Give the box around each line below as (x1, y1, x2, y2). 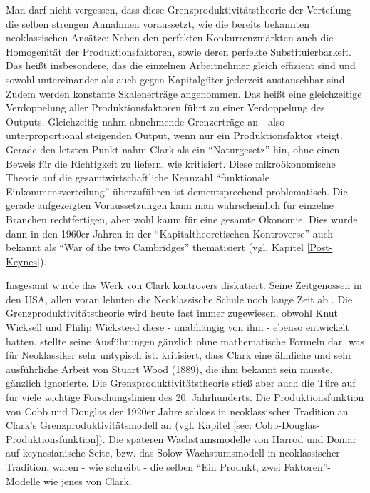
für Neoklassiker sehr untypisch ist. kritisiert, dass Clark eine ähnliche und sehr (6, 347, 352, 362)
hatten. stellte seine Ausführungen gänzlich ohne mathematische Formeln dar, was (6, 333, 365, 348)
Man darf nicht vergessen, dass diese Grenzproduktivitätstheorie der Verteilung (6, 2, 352, 16)
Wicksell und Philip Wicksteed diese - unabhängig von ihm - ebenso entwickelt (6, 320, 349, 335)
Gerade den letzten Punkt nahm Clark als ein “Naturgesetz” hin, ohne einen (6, 141, 340, 156)
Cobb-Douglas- (255, 417, 320, 432)
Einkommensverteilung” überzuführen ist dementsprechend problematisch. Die (6, 183, 348, 198)
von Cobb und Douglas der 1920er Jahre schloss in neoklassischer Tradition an (6, 403, 349, 418)
